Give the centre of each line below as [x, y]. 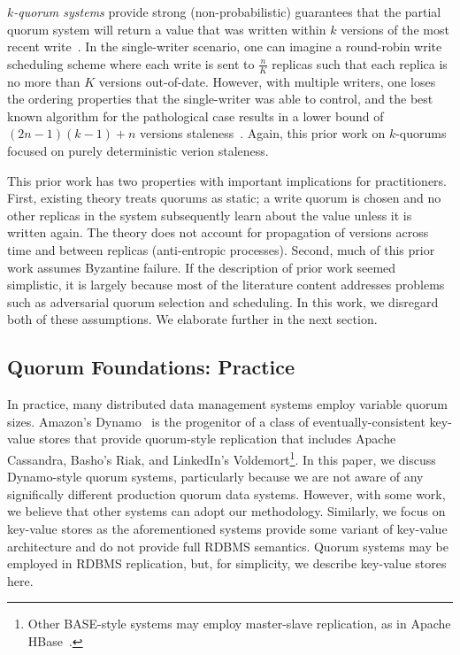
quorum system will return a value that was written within [167, 29]
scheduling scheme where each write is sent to [131, 63]
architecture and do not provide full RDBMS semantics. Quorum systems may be [228, 546]
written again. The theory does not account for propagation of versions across [218, 232]
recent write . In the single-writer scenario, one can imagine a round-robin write [225, 46]
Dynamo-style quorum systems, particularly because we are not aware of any [215, 477]
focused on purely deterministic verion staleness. [138, 150]
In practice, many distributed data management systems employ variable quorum [227, 404]
